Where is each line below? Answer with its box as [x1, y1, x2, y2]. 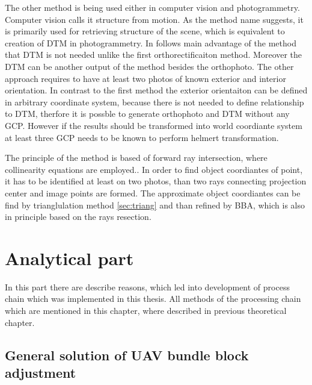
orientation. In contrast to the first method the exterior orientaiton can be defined [5, 84, 308, 96]
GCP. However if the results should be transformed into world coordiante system [5, 119, 302, 131]
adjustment [5, 363, 76, 381]
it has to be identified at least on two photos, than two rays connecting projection [5, 175, 307, 187]
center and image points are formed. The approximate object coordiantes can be [5, 186, 301, 199]
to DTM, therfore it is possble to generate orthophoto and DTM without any [5, 107, 290, 120]
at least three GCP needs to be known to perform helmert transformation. [5, 131, 279, 143]
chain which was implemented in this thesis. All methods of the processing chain [5, 292, 301, 305]
